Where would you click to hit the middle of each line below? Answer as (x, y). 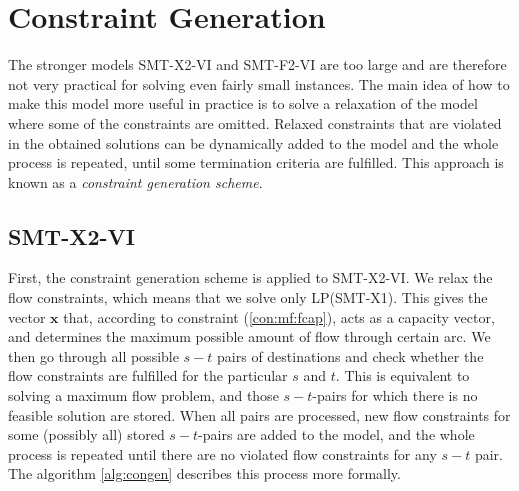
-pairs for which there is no (395, 395)
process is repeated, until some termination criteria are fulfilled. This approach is (256, 162)
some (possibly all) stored (86, 434)
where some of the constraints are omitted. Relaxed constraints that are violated (255, 122)
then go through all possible (93, 355)
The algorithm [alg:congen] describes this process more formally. (204, 473)
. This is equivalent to (402, 375)
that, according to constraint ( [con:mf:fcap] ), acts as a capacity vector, (279, 316)
